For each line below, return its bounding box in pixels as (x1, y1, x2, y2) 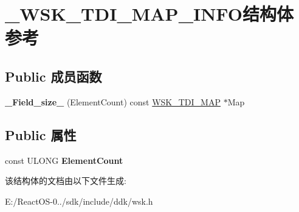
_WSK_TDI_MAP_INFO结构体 (5, 1, 294, 26)
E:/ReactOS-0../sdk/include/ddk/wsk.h (5, 194, 153, 207)
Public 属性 (5, 125, 77, 144)
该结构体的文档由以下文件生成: (5, 174, 126, 187)
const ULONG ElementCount (5, 154, 123, 166)
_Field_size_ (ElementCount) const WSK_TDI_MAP (5, 95, 221, 108)
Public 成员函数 (5, 66, 102, 85)
